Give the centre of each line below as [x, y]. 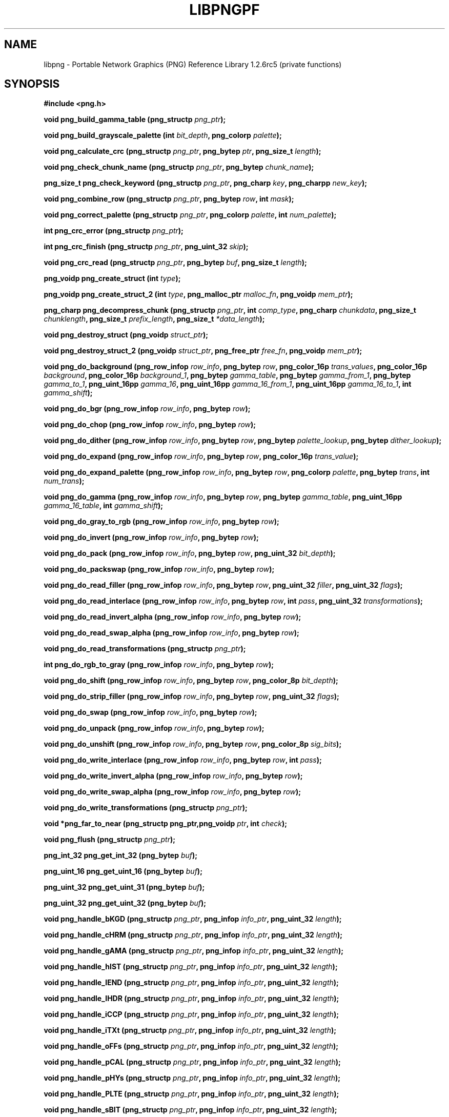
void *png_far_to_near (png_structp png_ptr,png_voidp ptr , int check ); [165, 824]
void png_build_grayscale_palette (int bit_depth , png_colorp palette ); [163, 135]
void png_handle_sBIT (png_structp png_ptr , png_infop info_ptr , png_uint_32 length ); [190, 1110]
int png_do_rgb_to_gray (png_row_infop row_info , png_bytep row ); [159, 665]
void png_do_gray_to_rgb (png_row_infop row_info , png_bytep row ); [161, 522]
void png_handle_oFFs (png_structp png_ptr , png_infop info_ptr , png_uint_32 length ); [191, 1046]
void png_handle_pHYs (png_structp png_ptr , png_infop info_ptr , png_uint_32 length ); [192, 1078]
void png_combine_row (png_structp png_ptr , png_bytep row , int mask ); [169, 199]
